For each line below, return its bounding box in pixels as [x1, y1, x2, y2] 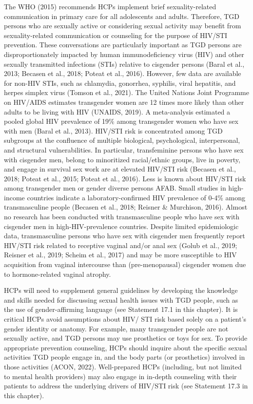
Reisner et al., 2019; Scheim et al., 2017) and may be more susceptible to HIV [4, 250, 237, 260]
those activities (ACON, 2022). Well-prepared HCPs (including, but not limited [4, 361, 242, 371]
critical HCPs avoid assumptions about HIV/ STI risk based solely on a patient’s [4, 314, 247, 324]
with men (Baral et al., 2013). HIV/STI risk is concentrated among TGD [4, 125, 223, 135]
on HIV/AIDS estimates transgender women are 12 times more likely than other [4, 96, 244, 107]
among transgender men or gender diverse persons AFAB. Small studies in [4, 183, 226, 193]
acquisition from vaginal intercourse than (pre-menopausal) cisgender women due [4, 259, 246, 269]
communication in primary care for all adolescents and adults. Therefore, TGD [4, 11, 239, 21]
